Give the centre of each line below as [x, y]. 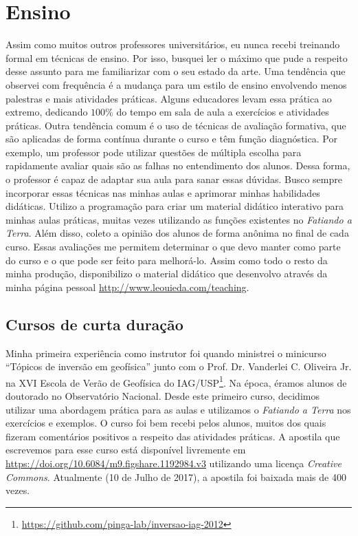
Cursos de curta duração [94, 324]
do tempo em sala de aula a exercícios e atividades [223, 112]
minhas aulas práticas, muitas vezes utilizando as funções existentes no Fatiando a [179, 219]
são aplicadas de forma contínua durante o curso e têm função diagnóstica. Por [171, 139]
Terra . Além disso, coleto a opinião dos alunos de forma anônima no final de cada [177, 233]
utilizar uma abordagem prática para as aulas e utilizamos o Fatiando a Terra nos [178, 409]
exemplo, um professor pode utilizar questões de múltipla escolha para [154, 152]
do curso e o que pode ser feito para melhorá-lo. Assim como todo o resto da [167, 260]
